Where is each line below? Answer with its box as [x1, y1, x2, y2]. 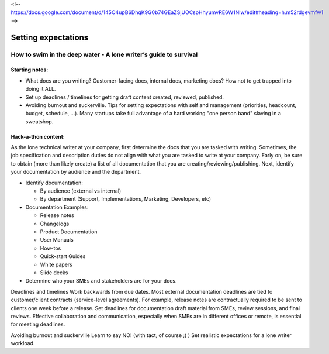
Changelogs [40, 220, 70, 227]
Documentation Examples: [25, 204, 89, 211]
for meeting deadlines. [11, 321, 65, 328]
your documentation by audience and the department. [11, 169, 141, 176]
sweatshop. [25, 118, 54, 125]
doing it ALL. [25, 85, 56, 92]
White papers [40, 261, 72, 268]
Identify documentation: [25, 179, 83, 186]
